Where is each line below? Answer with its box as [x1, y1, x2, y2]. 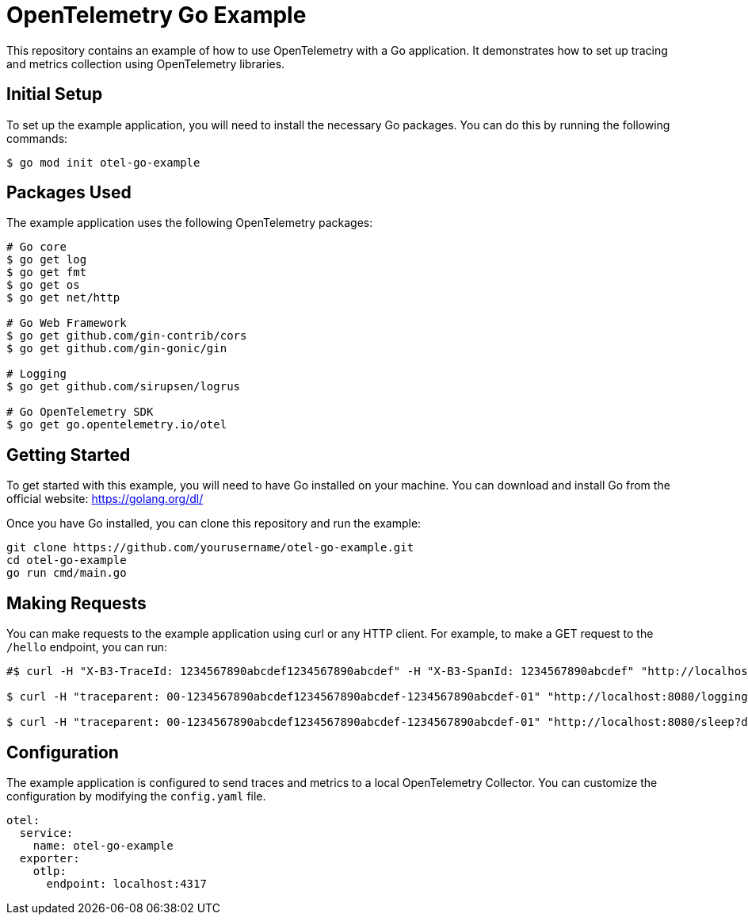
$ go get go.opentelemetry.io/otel [6, 418, 227, 432]
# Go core [6, 240, 67, 254]
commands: [6, 131, 68, 145]
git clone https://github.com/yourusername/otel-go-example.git [6, 541, 414, 555]
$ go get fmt [6, 266, 87, 279]
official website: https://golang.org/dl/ [6, 492, 204, 506]
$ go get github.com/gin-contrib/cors [6, 329, 247, 343]
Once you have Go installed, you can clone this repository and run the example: [6, 516, 422, 531]
